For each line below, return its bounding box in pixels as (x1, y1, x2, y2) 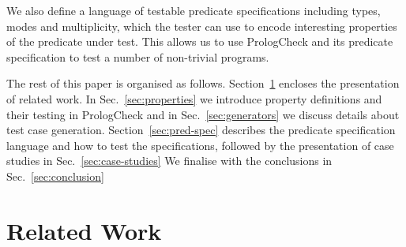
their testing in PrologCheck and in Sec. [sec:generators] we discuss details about (6, 106, 400, 122)
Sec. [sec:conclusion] (6, 167, 104, 184)
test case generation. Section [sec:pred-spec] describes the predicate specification (6, 122, 396, 138)
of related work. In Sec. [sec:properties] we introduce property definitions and (6, 90, 382, 107)
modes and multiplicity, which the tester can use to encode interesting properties (6, 17, 397, 34)
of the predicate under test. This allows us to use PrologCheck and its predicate (6, 33, 393, 50)
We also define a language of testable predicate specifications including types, (6, 2, 381, 18)
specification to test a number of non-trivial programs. (6, 48, 269, 65)
